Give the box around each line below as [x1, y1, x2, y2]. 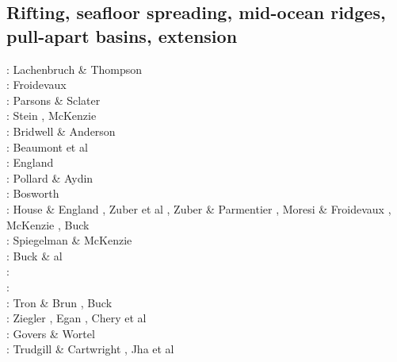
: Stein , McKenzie [6, 107, 97, 124]
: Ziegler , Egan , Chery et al [6, 310, 147, 326]
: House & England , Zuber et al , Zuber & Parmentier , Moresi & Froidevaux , [6, 200, 391, 217]
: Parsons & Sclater [6, 91, 101, 108]
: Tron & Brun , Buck [6, 294, 113, 310]
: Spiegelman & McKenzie [6, 232, 132, 248]
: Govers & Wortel [6, 325, 95, 341]
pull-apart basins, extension [6, 23, 238, 48]
